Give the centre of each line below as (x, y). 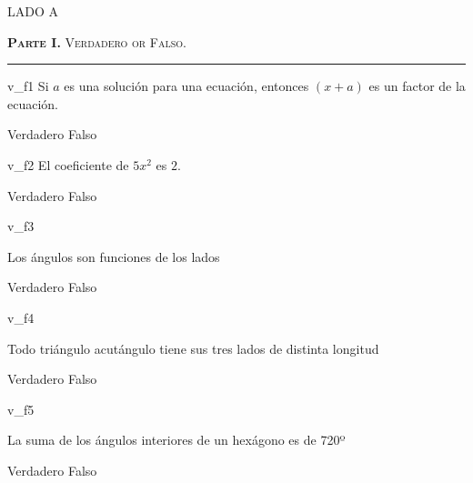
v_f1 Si (28, 86)
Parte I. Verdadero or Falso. (97, 41)
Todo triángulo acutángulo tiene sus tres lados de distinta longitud (193, 348)
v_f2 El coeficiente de (68, 164)
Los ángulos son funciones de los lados (114, 256)
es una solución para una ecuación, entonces (186, 86)
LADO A (33, 11)
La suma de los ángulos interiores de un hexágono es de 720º (176, 440)
